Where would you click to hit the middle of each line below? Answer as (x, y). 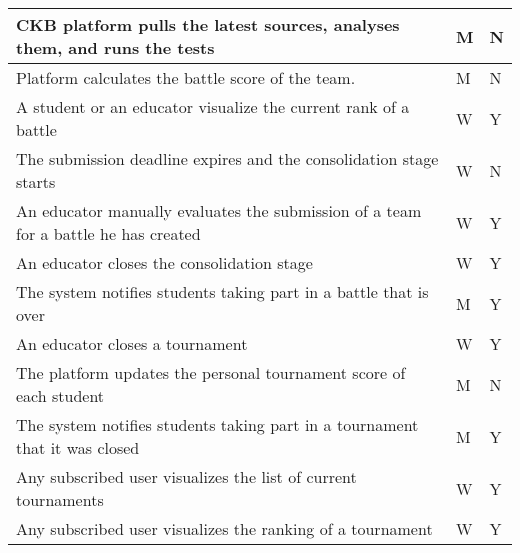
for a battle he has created (108, 233)
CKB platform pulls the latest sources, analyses (208, 24)
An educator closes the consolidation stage (164, 262)
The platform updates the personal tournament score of (211, 372)
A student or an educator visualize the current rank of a (213, 106)
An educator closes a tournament (132, 343)
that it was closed (78, 447)
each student (60, 395)
